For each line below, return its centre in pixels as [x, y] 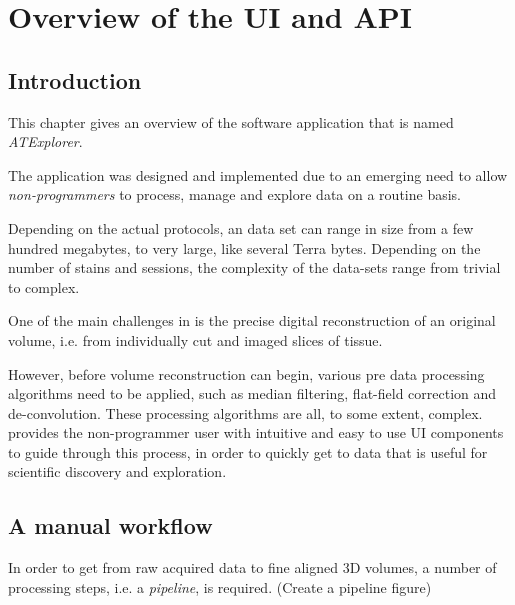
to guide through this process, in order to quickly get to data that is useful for [248, 451]
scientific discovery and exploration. [117, 471]
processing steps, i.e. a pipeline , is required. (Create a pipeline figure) [220, 586]
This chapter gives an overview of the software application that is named [231, 121]
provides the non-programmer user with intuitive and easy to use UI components [256, 432]
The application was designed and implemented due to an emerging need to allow [258, 174]
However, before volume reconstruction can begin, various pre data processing [246, 373]
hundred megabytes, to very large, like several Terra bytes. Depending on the [244, 247]
